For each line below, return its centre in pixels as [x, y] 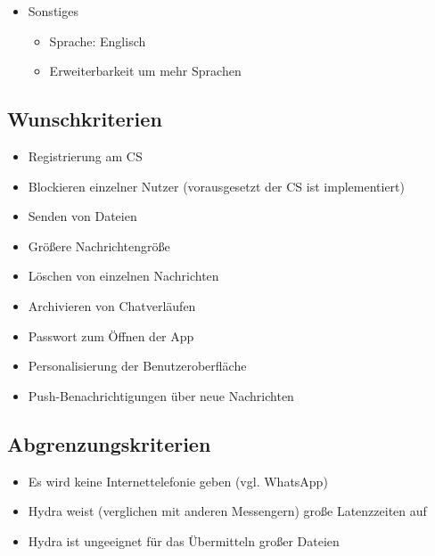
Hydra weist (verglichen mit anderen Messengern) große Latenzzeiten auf [227, 511]
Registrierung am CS [85, 155]
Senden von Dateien [82, 216]
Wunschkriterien [85, 119]
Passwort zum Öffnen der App [111, 335]
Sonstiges [53, 11]
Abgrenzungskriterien [109, 443]
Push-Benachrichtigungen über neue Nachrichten [161, 395]
